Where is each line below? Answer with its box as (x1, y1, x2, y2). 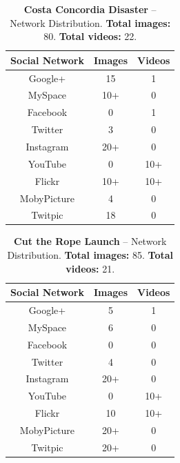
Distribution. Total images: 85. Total (7, 248, 174, 262)
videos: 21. (66, 261, 115, 275)
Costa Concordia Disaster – (23, 2, 157, 16)
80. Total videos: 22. (43, 29, 137, 43)
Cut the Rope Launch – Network (14, 234, 167, 248)
